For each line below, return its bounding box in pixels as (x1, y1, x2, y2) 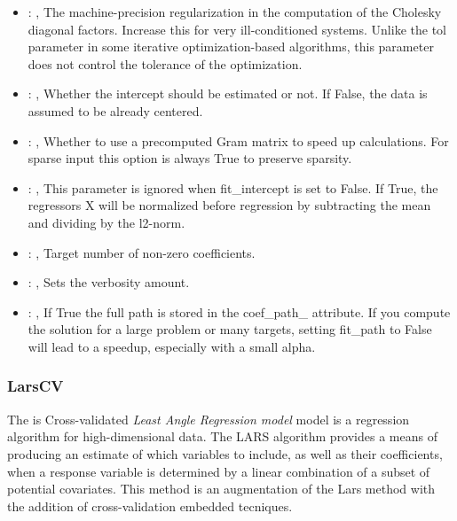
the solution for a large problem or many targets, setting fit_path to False (28, 320, 432, 338)
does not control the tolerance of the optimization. (28, 54, 303, 73)
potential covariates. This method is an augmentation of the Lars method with (7, 479, 436, 498)
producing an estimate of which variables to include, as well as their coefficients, (7, 444, 443, 463)
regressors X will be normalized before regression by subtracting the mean (28, 196, 431, 214)
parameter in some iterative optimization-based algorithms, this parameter (28, 37, 434, 56)
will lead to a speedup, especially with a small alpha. (28, 337, 316, 355)
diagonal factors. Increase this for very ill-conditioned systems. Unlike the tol (28, 19, 446, 38)
